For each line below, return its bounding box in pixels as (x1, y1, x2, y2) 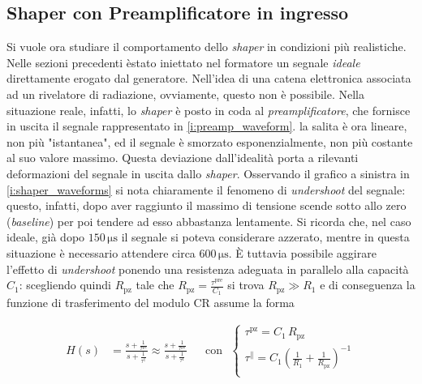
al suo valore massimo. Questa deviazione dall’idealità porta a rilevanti (6, 149, 359, 166)
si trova (227, 276, 265, 293)
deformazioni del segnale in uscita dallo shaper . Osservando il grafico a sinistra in (6, 164, 410, 181)
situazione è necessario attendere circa (6, 244, 196, 261)
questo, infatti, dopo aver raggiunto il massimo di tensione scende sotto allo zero (6, 197, 407, 214)
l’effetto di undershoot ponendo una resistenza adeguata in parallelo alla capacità (6, 260, 409, 277)
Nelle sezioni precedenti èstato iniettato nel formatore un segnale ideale (6, 53, 360, 70)
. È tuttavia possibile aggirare (228, 244, 377, 261)
